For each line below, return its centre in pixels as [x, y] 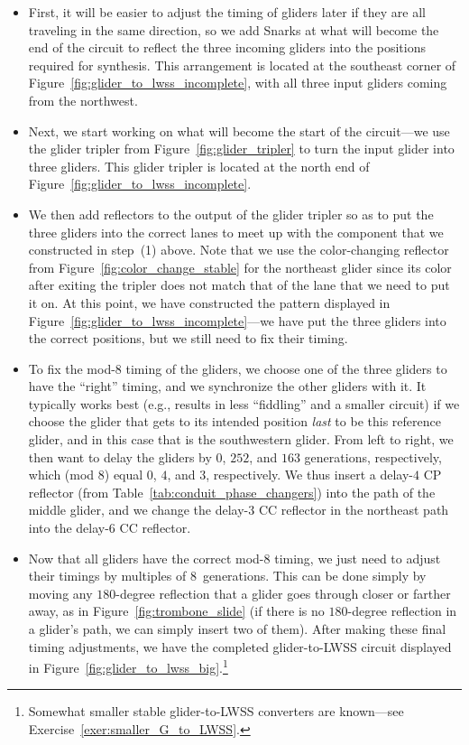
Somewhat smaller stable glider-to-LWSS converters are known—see [216, 711]
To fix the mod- [72, 368]
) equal [124, 475]
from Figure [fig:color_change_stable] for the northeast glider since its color [240, 267]
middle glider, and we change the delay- [138, 510]
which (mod [61, 475]
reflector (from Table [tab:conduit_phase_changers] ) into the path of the [232, 492]
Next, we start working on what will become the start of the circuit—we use [239, 130]
